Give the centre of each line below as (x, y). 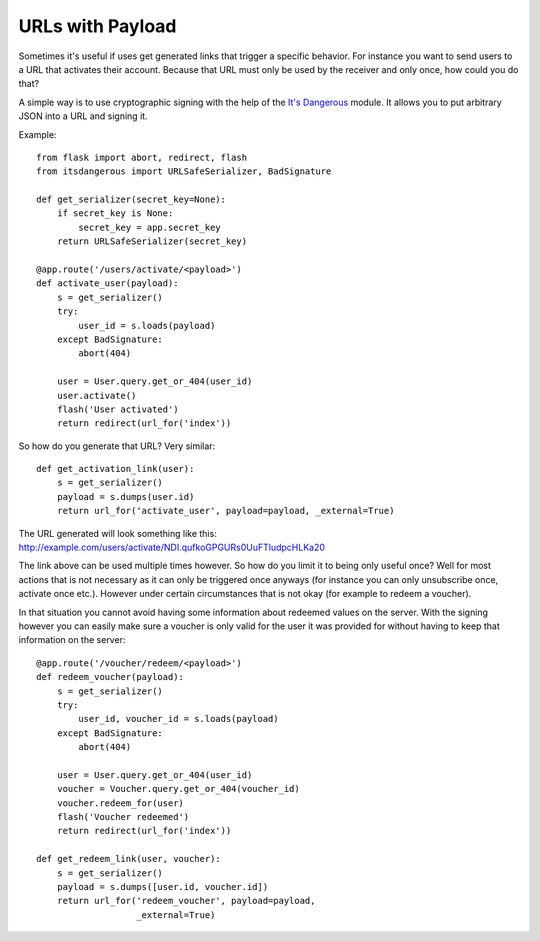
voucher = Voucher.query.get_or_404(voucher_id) (178, 789)
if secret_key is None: (115, 213)
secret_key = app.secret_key (150, 227)
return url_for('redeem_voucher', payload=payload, (186, 901)
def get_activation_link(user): (115, 469)
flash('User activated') (117, 409)
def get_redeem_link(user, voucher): (129, 859)
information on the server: (72, 640)
